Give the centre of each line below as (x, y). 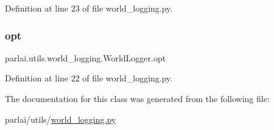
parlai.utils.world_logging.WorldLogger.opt (86, 57)
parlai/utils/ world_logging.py (61, 119)
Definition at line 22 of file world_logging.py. (89, 78)
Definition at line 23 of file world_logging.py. (89, 8)
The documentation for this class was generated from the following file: (137, 98)
